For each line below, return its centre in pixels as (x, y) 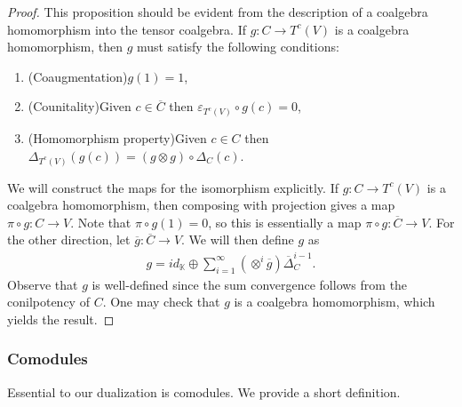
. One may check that (161, 302)
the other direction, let (69, 239)
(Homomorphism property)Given (117, 138)
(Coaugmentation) (78, 76)
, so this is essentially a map (285, 222)
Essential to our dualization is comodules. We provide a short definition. (204, 391)
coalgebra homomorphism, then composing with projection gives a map (201, 205)
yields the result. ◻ (61, 319)
